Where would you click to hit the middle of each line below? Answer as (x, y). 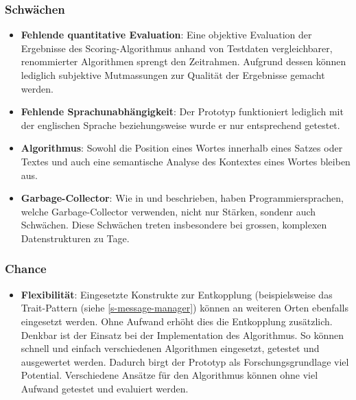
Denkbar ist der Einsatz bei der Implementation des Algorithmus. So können (182, 334)
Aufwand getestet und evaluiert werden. (105, 388)
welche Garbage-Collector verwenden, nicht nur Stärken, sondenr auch (168, 211)
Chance (26, 269)
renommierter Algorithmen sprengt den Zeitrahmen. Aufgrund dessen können (183, 61)
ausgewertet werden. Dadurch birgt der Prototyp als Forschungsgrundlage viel (185, 361)
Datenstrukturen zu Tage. (75, 238)
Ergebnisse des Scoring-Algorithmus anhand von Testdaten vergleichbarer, (177, 48)
